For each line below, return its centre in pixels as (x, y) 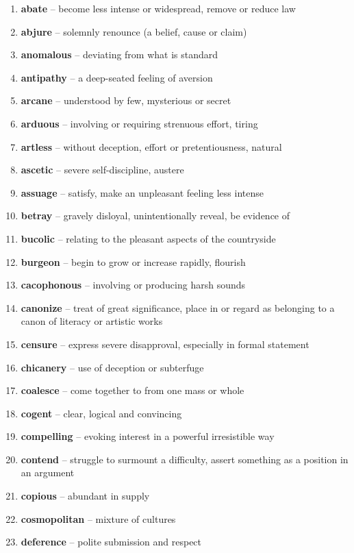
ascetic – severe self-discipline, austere (102, 170)
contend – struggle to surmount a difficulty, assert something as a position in (185, 459)
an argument (48, 472)
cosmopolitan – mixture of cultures (98, 518)
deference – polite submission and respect (111, 542)
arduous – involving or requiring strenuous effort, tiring (139, 123)
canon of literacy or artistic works (92, 321)
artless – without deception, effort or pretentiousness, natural (151, 146)
